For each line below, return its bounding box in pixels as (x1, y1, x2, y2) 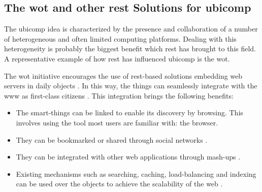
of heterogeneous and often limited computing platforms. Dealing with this (4, 33, 237, 44)
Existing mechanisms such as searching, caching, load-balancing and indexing (16, 168, 256, 179)
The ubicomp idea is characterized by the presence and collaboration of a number (4, 23, 258, 34)
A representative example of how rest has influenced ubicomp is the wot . (4, 53, 230, 63)
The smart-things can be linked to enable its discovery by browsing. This (16, 107, 243, 118)
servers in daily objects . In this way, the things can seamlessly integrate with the (4, 80, 257, 91)
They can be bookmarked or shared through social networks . (16, 134, 208, 145)
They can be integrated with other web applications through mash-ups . (16, 151, 241, 162)
